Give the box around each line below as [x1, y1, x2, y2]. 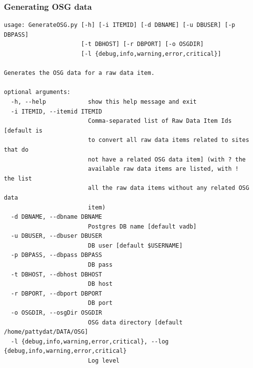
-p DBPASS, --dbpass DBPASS [11, 252, 102, 259]
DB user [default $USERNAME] [88, 242, 183, 249]
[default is [4, 127, 43, 134]
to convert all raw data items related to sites [88, 137, 250, 144]
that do [4, 146, 29, 153]
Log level [88, 357, 120, 364]
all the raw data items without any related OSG [88, 184, 250, 192]
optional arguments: [4, 89, 71, 96]
